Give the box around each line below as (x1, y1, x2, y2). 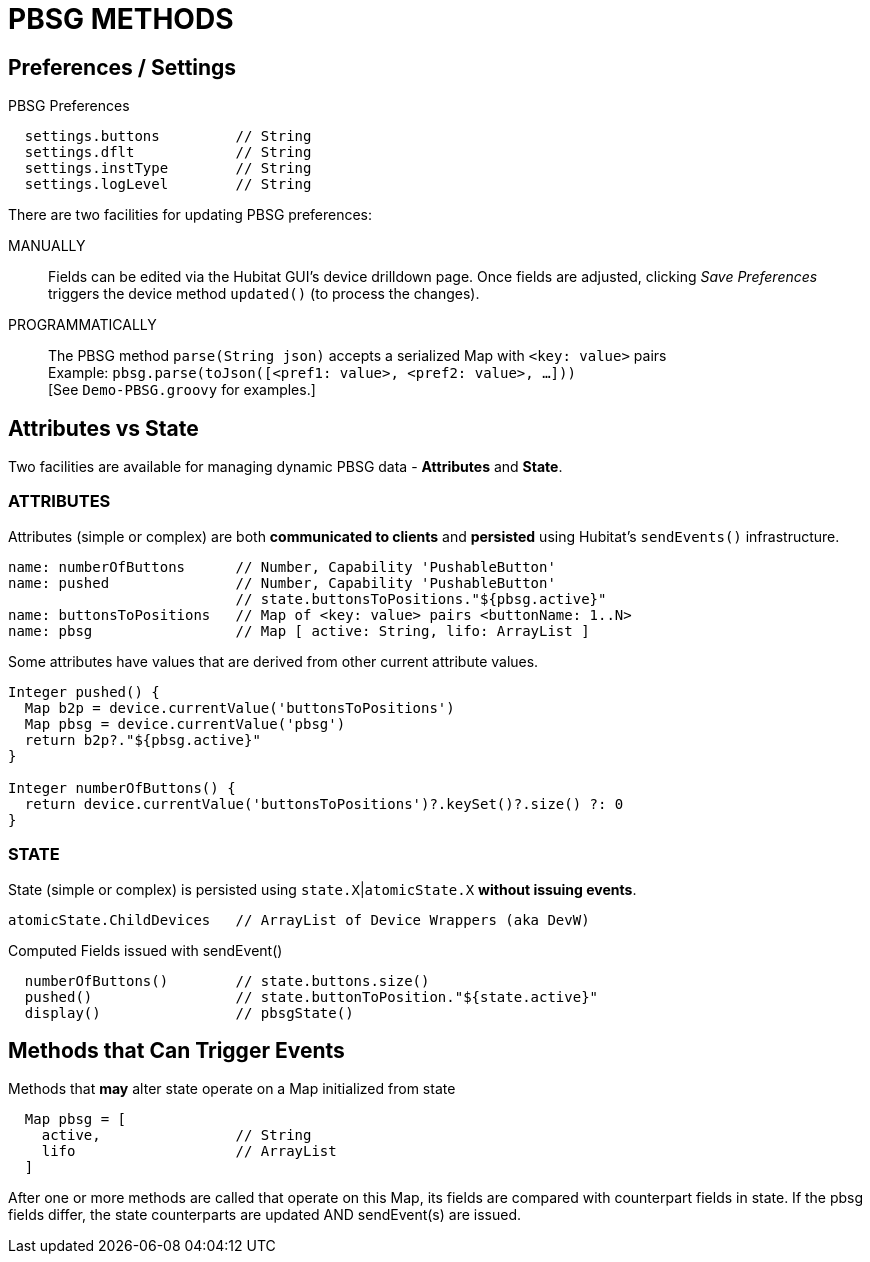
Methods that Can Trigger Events (8, 1037, 345, 1063)
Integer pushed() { (8, 683, 160, 700)
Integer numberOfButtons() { (8, 779, 236, 796)
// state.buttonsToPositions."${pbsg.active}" (235, 590, 607, 607)
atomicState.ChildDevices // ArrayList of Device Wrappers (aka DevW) (8, 911, 590, 928)
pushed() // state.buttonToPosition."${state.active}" (24, 988, 599, 1005)
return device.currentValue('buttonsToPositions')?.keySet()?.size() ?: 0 (24, 795, 624, 812)
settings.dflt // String (24, 144, 312, 161)
